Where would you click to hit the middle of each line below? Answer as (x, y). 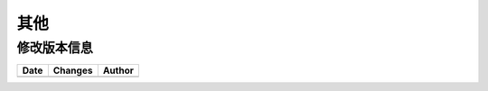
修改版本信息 (55, 48)
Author (118, 70)
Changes (73, 70)
